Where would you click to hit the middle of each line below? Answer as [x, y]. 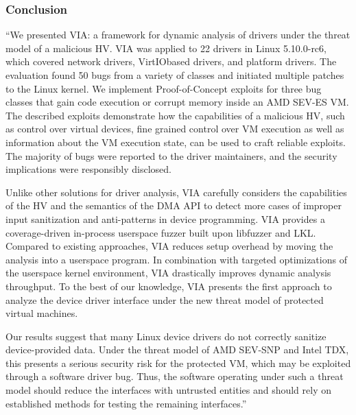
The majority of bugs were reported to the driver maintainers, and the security [171, 155]
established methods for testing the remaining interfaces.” [126, 403]
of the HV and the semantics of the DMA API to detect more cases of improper [174, 205]
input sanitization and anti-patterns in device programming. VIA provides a [165, 218]
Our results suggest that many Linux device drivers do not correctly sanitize [166, 336]
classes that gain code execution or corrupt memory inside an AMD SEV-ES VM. [177, 102]
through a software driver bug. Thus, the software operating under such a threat [175, 376]
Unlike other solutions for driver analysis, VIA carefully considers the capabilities [176, 192]
